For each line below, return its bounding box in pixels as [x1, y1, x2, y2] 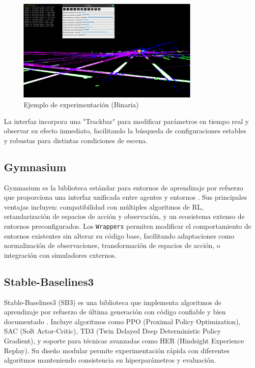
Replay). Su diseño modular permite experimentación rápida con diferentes [4, 345, 230, 355]
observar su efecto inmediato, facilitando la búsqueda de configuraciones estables [4, 125, 246, 136]
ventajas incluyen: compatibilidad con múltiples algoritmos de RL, [4, 201, 203, 212]
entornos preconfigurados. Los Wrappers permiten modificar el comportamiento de [4, 221, 252, 231]
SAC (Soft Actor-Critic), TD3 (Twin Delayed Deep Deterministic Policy [4, 326, 221, 336]
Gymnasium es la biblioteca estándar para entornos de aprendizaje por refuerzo [4, 182, 243, 192]
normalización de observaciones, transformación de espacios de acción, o [4, 240, 220, 250]
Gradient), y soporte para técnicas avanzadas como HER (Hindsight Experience [4, 336, 244, 346]
